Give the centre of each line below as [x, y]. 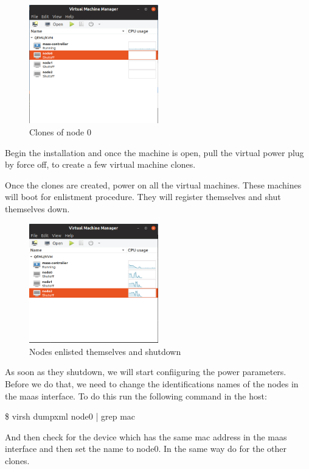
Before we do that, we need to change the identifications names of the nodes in [152, 384]
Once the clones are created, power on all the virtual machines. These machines [153, 184]
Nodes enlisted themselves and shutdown [105, 351]
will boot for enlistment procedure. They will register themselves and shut [143, 197]
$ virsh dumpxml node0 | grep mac [70, 416]
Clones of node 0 [60, 131]
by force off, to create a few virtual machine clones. [100, 164]
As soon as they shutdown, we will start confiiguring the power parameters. [146, 372]
